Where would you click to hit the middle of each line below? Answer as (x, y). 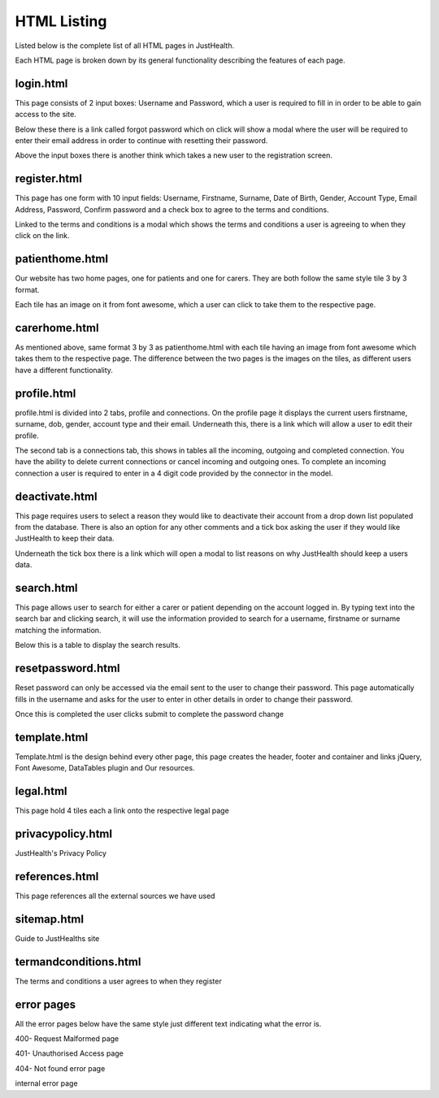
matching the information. (58, 630)
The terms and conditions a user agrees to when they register (119, 981)
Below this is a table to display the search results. (98, 645)
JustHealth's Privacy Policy (61, 853)
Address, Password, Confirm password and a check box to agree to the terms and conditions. (172, 209)
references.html (57, 877)
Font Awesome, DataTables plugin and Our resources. (105, 768)
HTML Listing (61, 21)
